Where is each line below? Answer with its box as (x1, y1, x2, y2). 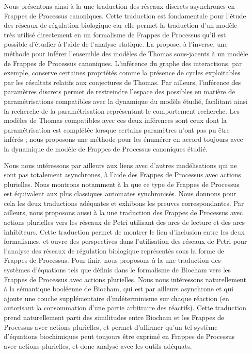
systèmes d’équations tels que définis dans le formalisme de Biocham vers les (4, 265, 231, 275)
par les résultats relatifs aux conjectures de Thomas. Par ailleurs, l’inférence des (4, 77, 241, 87)
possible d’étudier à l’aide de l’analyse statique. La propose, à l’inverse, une (4, 39, 228, 49)
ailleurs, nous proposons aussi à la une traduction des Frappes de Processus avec (4, 207, 243, 218)
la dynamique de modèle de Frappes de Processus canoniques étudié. (4, 143, 208, 153)
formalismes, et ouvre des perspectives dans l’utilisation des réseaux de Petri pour (4, 236, 247, 246)
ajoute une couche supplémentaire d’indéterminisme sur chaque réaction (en (4, 293, 229, 303)
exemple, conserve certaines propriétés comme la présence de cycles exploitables (4, 67, 240, 78)
